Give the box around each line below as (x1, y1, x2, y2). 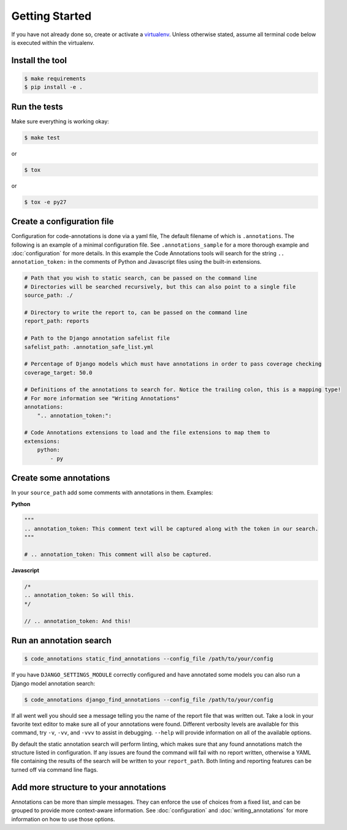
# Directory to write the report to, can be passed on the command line (24, 309, 248, 316)
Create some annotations (11, 473, 110, 483)
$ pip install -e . (24, 83, 83, 91)
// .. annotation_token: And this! (24, 617, 131, 624)
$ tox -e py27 (24, 198, 67, 206)
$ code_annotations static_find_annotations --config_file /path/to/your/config (24, 655, 273, 663)
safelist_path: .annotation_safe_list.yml (24, 344, 154, 350)
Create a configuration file (11, 217, 114, 227)
